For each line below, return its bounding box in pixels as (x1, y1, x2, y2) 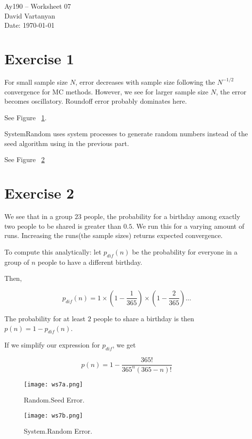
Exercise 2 (4, 183, 74, 203)
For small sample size (4, 76, 68, 87)
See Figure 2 (4, 154, 45, 165)
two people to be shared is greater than (4, 220, 121, 231)
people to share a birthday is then (93, 313, 194, 323)
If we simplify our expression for (4, 340, 100, 350)
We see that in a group (4, 211, 73, 221)
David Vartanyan (4, 10, 55, 20)
